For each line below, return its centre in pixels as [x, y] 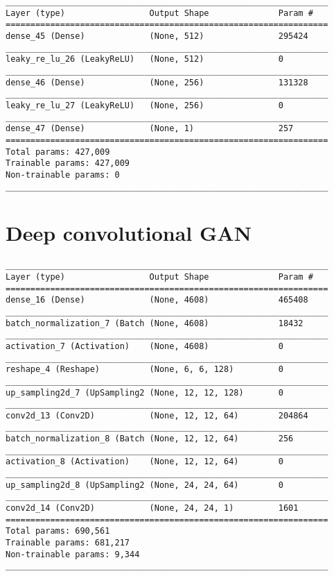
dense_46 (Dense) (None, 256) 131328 [157, 82]
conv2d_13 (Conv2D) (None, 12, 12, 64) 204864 [157, 415]
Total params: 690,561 [58, 531]
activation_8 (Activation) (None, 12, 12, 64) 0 [144, 462]
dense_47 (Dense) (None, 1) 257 [150, 129]
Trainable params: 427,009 [68, 163]
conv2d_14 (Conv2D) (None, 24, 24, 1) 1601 [152, 508]
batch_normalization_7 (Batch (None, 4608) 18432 [155, 323]
